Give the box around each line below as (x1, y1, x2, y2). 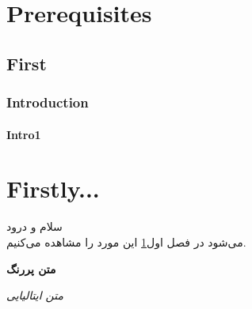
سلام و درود (6, 218, 63, 235)
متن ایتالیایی (6, 287, 63, 303)
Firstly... (6, 172, 100, 205)
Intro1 (6, 126, 41, 142)
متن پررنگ (6, 260, 56, 277)
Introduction (6, 92, 89, 112)
